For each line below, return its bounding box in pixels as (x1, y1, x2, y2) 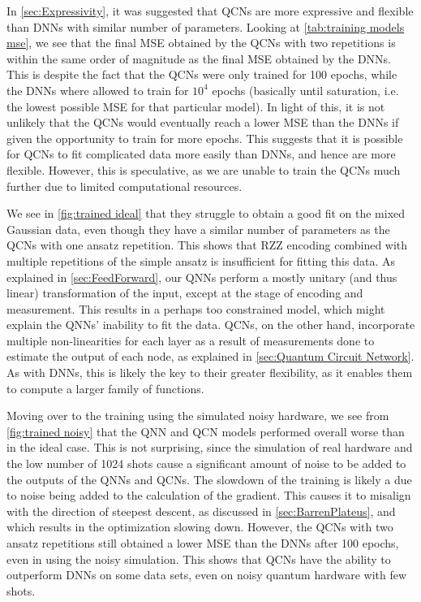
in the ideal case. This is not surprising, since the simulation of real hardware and (6, 439, 413, 456)
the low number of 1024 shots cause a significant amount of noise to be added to (6, 455, 406, 472)
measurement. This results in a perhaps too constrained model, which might (6, 300, 385, 317)
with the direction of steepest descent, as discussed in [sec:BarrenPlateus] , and (6, 502, 396, 519)
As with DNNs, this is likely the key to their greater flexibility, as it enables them (6, 364, 413, 381)
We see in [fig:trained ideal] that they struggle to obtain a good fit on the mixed (6, 205, 406, 222)
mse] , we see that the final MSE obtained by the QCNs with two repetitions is (6, 34, 396, 51)
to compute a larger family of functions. (6, 379, 204, 396)
